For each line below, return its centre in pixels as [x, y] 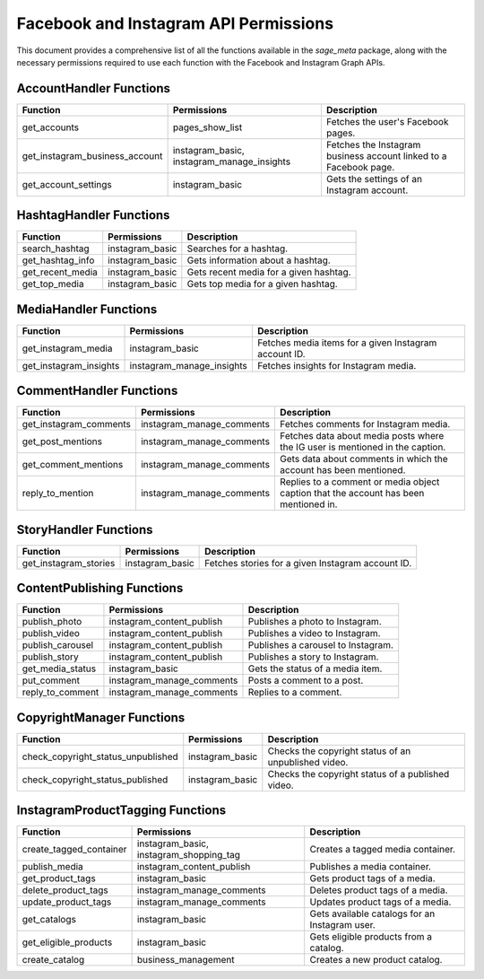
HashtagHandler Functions [93, 215]
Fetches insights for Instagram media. [337, 365]
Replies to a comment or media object [359, 482]
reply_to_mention [58, 494]
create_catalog [53, 960]
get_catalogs [49, 920]
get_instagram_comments [77, 424]
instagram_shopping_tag [189, 855]
